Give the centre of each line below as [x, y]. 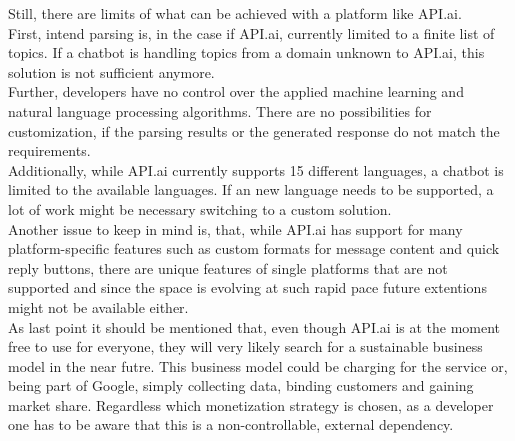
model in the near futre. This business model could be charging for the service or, [258, 365]
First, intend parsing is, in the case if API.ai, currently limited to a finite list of [251, 32]
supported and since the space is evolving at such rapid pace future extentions [247, 287]
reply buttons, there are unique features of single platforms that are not [228, 267]
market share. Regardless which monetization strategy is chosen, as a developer [251, 404]
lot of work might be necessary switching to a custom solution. [200, 208]
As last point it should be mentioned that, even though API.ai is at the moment [254, 326]
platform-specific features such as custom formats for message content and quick [254, 248]
